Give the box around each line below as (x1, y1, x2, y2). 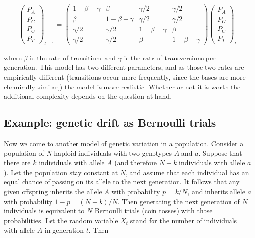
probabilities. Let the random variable (4, 215, 118, 225)
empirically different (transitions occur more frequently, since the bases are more (4, 72, 246, 82)
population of (4, 148, 44, 158)
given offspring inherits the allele (4, 186, 102, 197)
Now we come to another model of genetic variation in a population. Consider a (4, 138, 244, 149)
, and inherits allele (187, 186, 245, 197)
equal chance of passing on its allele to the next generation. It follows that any (4, 177, 240, 187)
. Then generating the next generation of (117, 196, 240, 206)
